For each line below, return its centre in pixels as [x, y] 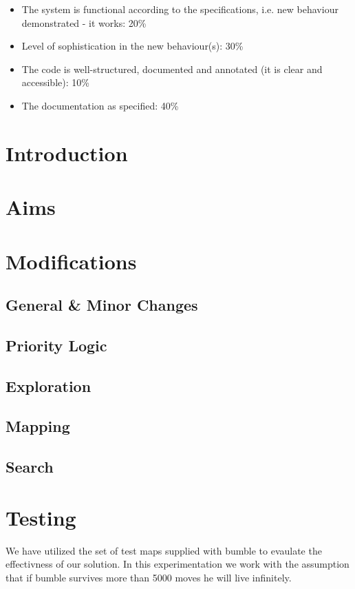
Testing [41, 517]
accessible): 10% [55, 82]
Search [30, 467]
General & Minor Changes [102, 305]
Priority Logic [56, 345]
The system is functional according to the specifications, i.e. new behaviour [180, 9]
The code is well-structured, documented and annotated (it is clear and [172, 69]
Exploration [49, 385]
